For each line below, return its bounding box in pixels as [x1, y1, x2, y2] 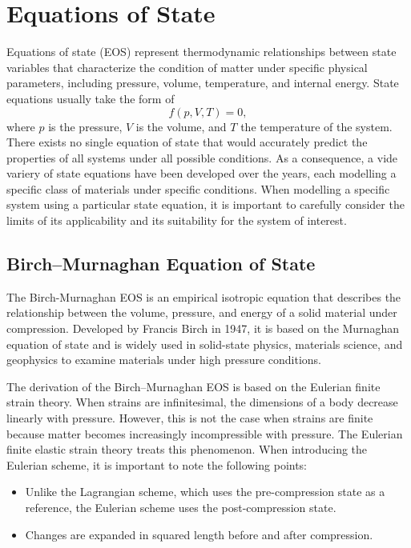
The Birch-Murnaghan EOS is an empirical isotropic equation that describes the [6, 288, 401, 305]
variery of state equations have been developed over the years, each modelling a [6, 165, 397, 182]
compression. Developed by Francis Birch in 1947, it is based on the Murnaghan [6, 320, 399, 337]
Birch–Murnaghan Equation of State [6, 251, 316, 276]
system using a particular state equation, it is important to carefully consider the [6, 196, 405, 213]
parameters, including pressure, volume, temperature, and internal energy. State [6, 74, 399, 91]
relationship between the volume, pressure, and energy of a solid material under [6, 304, 397, 321]
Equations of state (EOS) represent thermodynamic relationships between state [6, 43, 397, 60]
